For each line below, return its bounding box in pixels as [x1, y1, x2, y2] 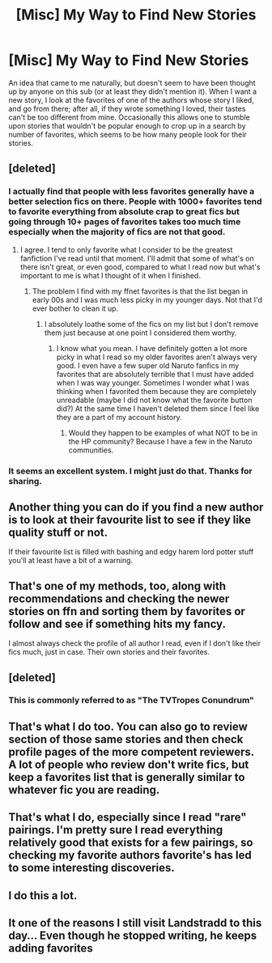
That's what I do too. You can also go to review [8, 719, 249, 733]
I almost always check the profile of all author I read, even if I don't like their [8, 638, 261, 648]
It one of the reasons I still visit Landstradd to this [8, 916, 262, 930]
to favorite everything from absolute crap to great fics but [8, 206, 240, 218]
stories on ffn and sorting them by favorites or [8, 605, 245, 618]
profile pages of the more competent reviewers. [8, 745, 255, 758]
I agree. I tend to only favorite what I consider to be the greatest [19, 244, 233, 254]
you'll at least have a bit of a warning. [8, 556, 134, 566]
